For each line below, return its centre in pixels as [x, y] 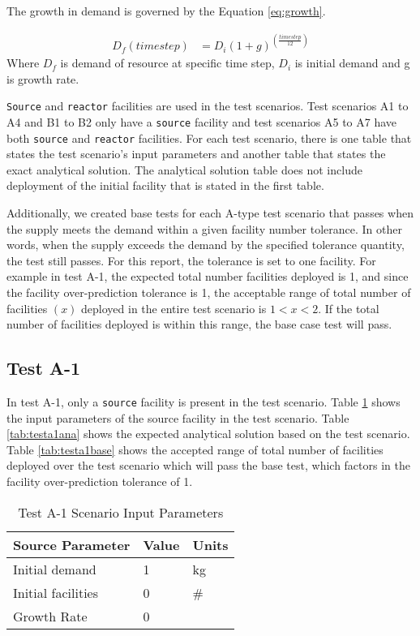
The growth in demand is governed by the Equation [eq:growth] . [166, 11]
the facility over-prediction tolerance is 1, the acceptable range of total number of [209, 292]
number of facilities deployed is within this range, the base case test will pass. [199, 324]
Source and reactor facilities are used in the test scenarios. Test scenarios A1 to [208, 106]
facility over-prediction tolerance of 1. [100, 481]
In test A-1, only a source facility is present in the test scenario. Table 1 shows [204, 402]
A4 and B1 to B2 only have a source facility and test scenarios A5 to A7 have [202, 121]
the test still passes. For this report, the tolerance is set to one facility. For [191, 260]
